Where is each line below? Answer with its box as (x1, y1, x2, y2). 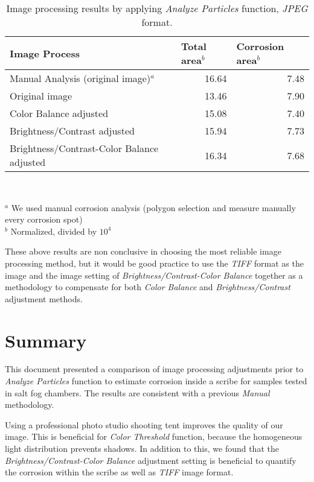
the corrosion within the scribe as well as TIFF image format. (5, 466, 234, 478)
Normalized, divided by (10, 224, 97, 237)
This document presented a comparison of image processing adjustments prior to (5, 363, 304, 375)
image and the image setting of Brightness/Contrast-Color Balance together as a (5, 268, 303, 281)
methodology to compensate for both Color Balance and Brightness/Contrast (5, 281, 290, 293)
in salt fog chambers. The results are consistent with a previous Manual (5, 386, 270, 399)
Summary (5, 328, 87, 352)
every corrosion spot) (5, 213, 83, 226)
